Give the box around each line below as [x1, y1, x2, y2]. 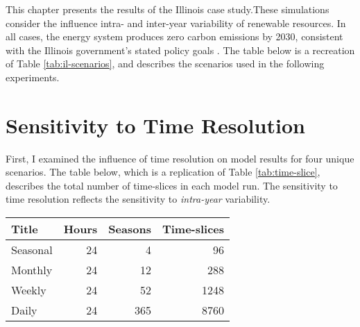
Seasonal [11, 242, 53, 258]
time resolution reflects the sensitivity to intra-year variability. [6, 192, 271, 206]
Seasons [108, 221, 151, 237]
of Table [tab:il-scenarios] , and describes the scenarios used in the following [6, 56, 325, 71]
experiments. [6, 69, 60, 84]
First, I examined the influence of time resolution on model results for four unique [6, 151, 354, 165]
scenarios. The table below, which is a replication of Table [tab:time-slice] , [6, 165, 320, 179]
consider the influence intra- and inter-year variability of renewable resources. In [6, 15, 346, 30]
